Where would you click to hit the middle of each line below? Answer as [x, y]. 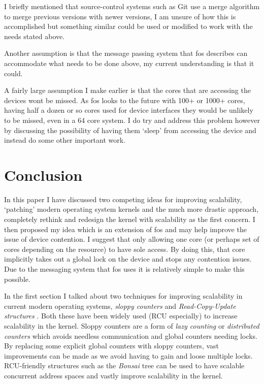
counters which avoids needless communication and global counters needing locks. [131, 335]
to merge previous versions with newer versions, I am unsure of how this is [120, 16]
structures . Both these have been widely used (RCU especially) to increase [121, 316]
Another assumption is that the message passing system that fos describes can [126, 53]
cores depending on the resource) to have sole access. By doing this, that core [125, 249]
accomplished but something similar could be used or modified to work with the [128, 26]
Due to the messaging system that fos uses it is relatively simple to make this [124, 269]
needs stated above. [35, 36]
